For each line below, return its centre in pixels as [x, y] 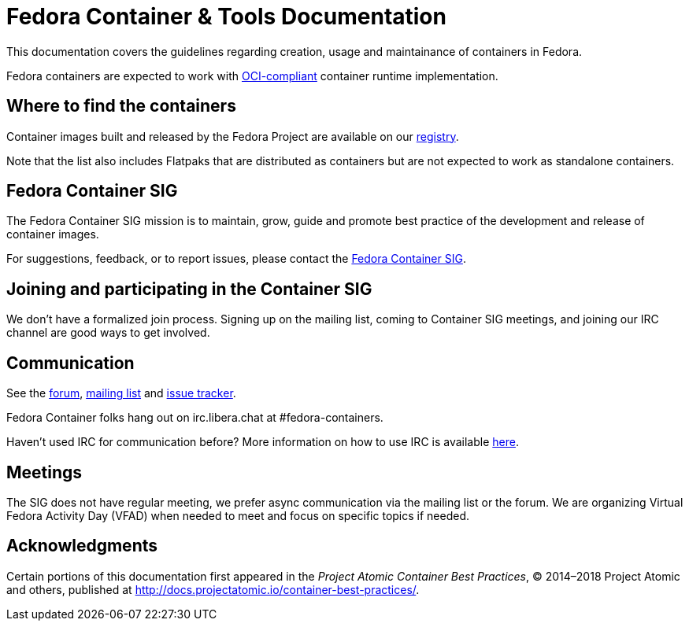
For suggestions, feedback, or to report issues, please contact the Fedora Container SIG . [236, 259]
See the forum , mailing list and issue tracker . [121, 393]
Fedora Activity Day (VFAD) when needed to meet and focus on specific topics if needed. [238, 515]
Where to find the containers [121, 106]
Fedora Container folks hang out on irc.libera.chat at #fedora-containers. [195, 418]
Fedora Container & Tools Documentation [226, 17]
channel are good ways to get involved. [108, 333]
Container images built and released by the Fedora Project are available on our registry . [233, 136]
